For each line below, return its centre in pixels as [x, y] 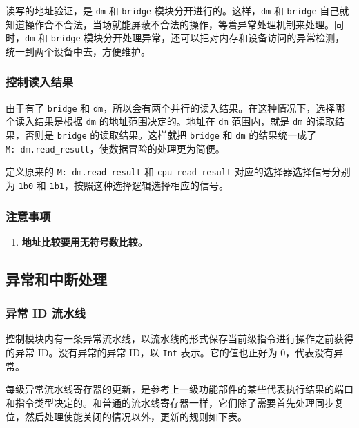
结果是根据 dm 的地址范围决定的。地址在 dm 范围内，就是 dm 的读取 [184, 121]
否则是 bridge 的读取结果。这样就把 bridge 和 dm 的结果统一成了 [171, 135]
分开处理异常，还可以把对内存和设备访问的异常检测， [224, 38]
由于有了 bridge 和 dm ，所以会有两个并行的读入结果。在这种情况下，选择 [171, 107]
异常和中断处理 [56, 279]
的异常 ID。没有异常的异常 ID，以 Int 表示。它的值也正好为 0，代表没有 [170, 352]
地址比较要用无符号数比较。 [85, 241]
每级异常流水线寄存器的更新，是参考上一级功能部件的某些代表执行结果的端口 [179, 389]
